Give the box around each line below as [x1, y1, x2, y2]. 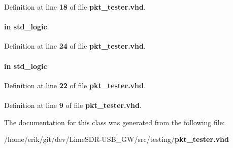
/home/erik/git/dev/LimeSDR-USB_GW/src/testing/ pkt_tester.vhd [4, 134, 229, 144]
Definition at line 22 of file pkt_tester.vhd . [4, 80, 146, 90]
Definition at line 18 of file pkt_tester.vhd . [4, 2, 146, 12]
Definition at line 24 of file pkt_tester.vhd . [4, 41, 146, 51]
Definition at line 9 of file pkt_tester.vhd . [4, 99, 142, 110]
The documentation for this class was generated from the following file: [4, 117, 225, 127]
